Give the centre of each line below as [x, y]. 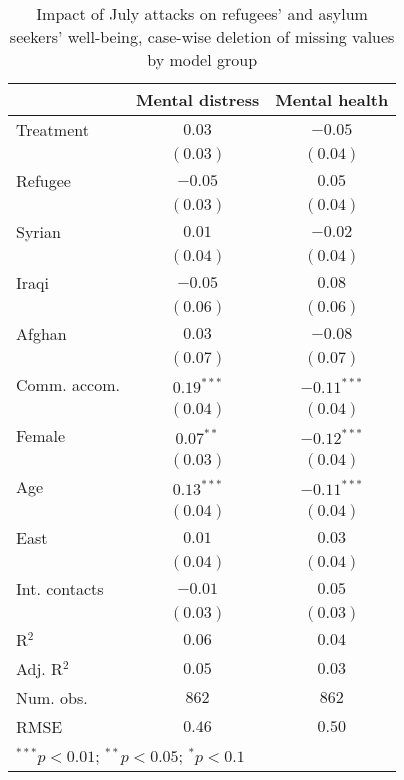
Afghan [41, 333]
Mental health [332, 99]
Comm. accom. [68, 384]
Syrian [38, 231]
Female [41, 435]
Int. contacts [60, 588]
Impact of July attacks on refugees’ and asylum [202, 13]
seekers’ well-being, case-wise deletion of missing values [202, 36]
